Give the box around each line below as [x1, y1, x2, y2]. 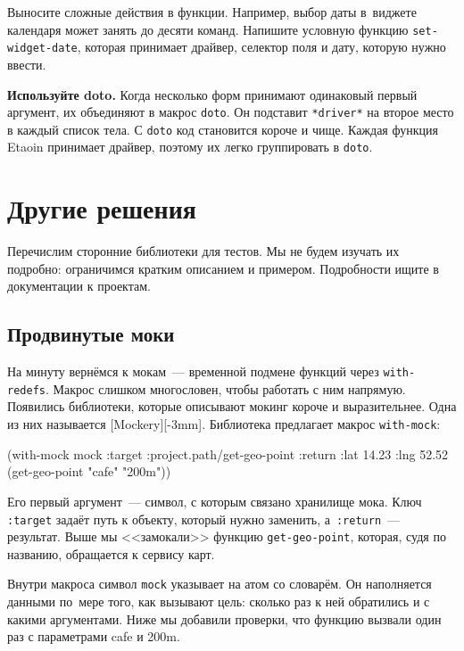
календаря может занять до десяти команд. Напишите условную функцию [7, 20, 409, 38]
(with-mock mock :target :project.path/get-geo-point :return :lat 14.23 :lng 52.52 [7, 444, 449, 463]
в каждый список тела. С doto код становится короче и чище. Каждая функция [7, 119, 438, 138]
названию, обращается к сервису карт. [7, 544, 215, 563]
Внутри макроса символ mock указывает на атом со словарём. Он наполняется [7, 574, 432, 593]
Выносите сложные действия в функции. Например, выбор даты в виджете [7, 3, 417, 21]
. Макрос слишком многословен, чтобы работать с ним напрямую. [45, 379, 406, 398]
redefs [7, 383, 46, 397]
